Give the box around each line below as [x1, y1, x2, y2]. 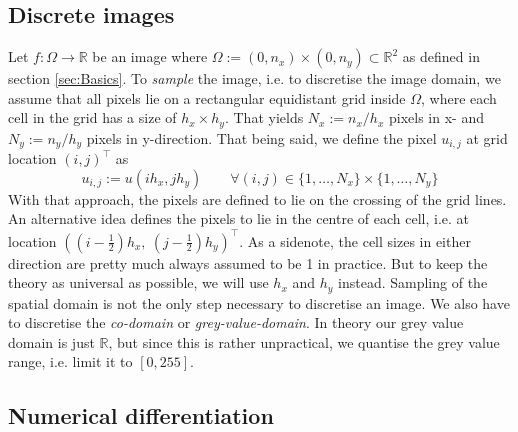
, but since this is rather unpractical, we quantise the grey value [108, 331, 500, 352]
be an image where [92, 46, 208, 67]
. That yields [224, 107, 304, 128]
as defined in [402, 46, 480, 67]
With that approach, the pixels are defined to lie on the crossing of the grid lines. [8, 188, 507, 209]
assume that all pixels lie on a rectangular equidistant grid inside [8, 87, 406, 108]
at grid [466, 127, 508, 148]
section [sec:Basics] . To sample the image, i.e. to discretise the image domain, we [8, 68, 501, 89]
